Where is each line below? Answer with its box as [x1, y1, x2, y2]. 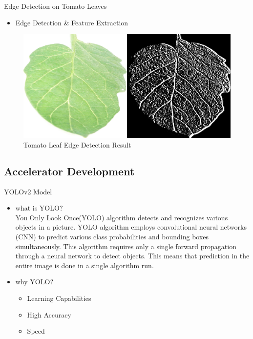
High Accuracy [27, 309, 71, 319]
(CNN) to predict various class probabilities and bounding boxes [15, 231, 209, 241]
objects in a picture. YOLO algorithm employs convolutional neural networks [15, 222, 247, 232]
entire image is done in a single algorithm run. [15, 260, 154, 270]
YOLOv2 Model [4, 186, 52, 196]
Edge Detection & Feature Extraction [15, 17, 128, 27]
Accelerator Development [4, 163, 135, 178]
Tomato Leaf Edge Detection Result [23, 139, 131, 149]
